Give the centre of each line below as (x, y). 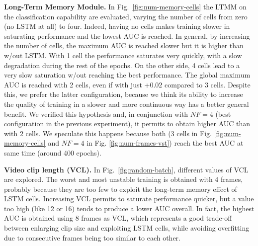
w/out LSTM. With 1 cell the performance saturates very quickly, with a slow (123, 55)
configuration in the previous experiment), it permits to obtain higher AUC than (127, 123)
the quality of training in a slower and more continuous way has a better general (127, 104)
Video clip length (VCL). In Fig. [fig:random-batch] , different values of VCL (126, 169)
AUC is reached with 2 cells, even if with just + (77, 84)
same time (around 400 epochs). (53, 152)
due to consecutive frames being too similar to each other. (92, 237)
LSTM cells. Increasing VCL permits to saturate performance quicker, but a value (129, 199)
